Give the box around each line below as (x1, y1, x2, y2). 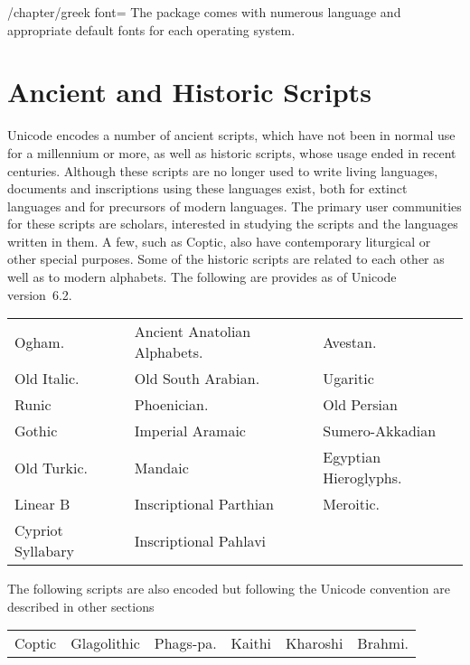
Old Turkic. (14, 456, 88, 478)
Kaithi (230, 632, 272, 654)
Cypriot (14, 520, 63, 541)
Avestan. (323, 331, 377, 352)
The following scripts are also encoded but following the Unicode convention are (7, 579, 450, 598)
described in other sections (7, 596, 155, 615)
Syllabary (14, 540, 74, 562)
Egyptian (323, 446, 381, 468)
